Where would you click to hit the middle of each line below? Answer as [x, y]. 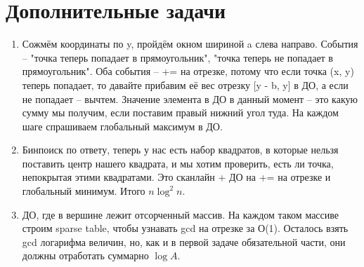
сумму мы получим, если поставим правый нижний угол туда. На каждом [180, 112]
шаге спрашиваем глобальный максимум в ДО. [122, 126]
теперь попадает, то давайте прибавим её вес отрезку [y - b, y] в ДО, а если [185, 84]
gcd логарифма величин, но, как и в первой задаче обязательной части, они [184, 241]
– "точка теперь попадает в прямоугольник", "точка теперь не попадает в [177, 57]
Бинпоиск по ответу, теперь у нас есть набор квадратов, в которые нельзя [180, 150]
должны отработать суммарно [85, 255]
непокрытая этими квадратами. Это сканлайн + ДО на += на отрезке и [176, 177]
